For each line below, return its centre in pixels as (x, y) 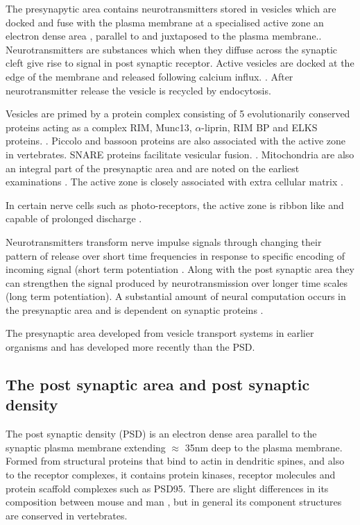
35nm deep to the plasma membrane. (264, 447)
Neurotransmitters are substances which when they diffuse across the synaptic (172, 49)
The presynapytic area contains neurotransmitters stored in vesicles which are (171, 8)
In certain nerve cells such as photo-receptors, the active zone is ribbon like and (175, 205)
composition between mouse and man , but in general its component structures (174, 502)
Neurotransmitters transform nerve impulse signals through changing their (164, 241)
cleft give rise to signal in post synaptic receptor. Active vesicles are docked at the (180, 63)
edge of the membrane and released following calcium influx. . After (149, 76)
